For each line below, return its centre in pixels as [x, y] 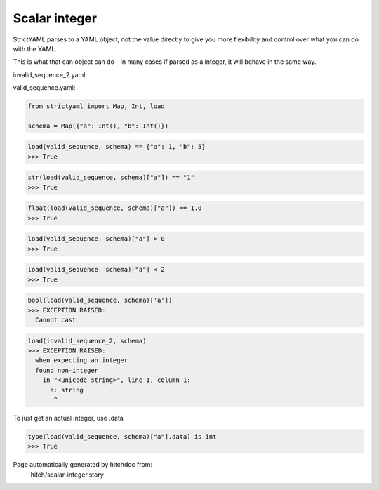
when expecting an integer [82, 360]
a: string [67, 390]
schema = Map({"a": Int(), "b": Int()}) [98, 126]
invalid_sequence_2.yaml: [50, 74]
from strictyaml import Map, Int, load [96, 106]
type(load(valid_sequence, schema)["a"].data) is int [122, 436]
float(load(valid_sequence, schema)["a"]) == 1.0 [115, 208]
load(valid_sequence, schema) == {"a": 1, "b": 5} [117, 147]
